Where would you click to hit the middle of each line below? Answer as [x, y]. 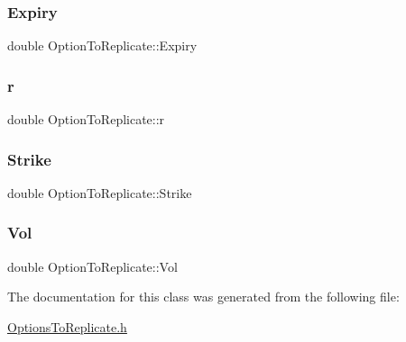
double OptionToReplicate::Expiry [102, 45]
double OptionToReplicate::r [86, 119]
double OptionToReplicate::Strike [100, 192]
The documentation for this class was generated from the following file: [203, 297]
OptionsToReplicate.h [67, 326]
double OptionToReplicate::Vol [92, 266]
